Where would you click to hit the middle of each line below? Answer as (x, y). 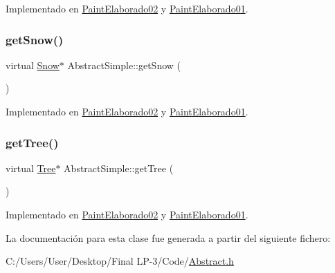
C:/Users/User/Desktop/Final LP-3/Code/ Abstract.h (120, 261)
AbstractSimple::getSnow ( (124, 65)
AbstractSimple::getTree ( (119, 168)
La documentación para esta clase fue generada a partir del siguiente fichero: (168, 237)
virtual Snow (33, 65)
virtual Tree (31, 168)
